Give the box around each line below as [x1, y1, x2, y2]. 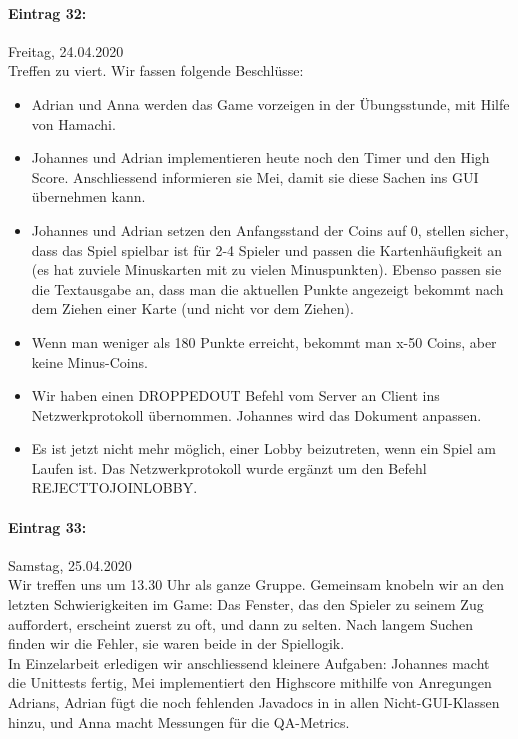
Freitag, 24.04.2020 [8, 40, 124, 61]
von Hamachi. [31, 113, 116, 134]
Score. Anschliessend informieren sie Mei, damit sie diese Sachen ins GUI [31, 166, 479, 187]
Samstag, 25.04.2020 [8, 554, 132, 575]
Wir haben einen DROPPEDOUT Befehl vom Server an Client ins [31, 385, 440, 406]
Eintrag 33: [8, 516, 87, 537]
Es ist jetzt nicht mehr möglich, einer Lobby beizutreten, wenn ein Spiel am [31, 438, 496, 459]
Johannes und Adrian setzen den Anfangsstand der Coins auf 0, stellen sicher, [31, 219, 509, 240]
